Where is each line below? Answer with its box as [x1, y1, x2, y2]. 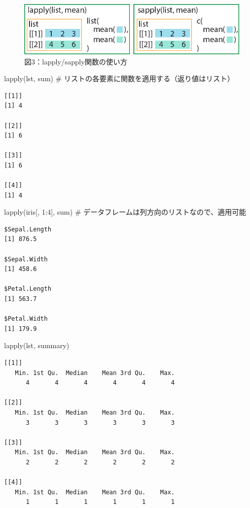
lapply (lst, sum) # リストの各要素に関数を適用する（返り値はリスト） [4, 73, 235, 84]
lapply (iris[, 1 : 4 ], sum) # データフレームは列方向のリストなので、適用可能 [4, 207, 246, 217]
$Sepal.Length [4, 225, 52, 233]
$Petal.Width [4, 315, 48, 323]
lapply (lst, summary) [4, 340, 69, 351]
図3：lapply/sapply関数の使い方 [24, 56, 128, 66]
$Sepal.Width [4, 255, 48, 263]
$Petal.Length [4, 285, 52, 293]
